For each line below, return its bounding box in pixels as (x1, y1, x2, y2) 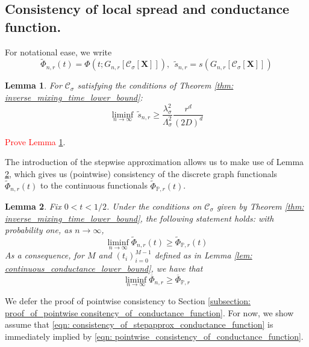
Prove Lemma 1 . (5, 135, 66, 148)
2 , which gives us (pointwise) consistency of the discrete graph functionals (5, 167, 278, 180)
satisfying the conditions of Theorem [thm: (77, 79, 234, 92)
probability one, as (5, 224, 72, 236)
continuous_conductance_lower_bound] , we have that (5, 261, 203, 274)
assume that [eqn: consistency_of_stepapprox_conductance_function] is (5, 318, 273, 331)
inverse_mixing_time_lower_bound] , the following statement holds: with (5, 211, 274, 224)
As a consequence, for (5, 249, 84, 261)
